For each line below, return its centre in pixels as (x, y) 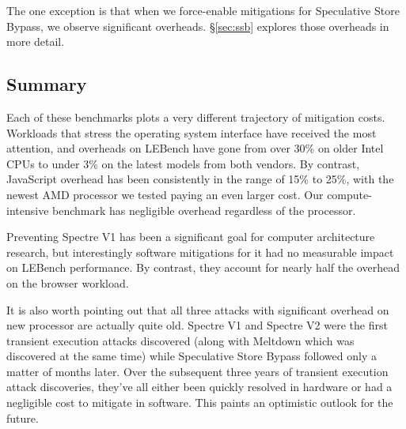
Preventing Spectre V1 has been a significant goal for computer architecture (191, 237)
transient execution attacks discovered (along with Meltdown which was (180, 340)
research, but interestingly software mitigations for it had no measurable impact (200, 252)
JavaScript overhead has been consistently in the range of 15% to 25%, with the (200, 179)
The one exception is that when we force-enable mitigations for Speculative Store (203, 10)
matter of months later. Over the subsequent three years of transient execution (197, 371)
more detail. (36, 41)
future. (23, 418)
